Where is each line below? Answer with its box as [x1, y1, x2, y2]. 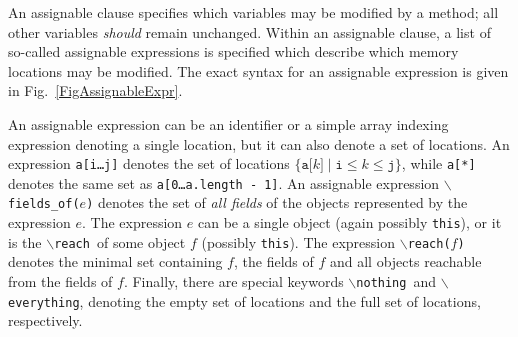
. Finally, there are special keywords [123, 271, 344, 292]
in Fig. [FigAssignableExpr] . [8, 80, 183, 101]
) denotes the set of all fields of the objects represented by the [86, 192, 468, 213]
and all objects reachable [329, 251, 482, 272]
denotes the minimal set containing [8, 251, 223, 272]
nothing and [356, 271, 437, 292]
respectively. [8, 310, 83, 331]
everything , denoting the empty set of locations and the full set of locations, [8, 290, 481, 311]
